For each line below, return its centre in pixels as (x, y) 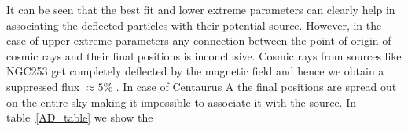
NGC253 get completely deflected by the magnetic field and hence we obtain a (195, 71)
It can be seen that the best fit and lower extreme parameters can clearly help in (201, 9)
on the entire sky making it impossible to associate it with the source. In (182, 102)
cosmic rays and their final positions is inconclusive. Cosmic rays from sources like (204, 55)
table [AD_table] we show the (80, 117)
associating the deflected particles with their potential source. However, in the (194, 25)
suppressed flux (43, 86)
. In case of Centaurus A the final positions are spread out (256, 86)
